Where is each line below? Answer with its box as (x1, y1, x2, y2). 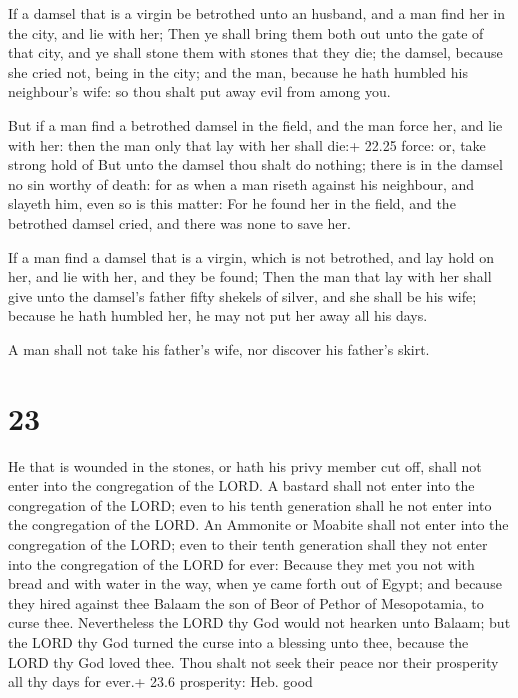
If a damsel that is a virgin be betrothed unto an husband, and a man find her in (8, 3, 506, 23)
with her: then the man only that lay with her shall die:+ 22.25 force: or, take (8, 134, 486, 155)
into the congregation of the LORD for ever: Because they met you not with (8, 553, 475, 574)
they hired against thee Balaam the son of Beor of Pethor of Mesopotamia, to (8, 592, 484, 613)
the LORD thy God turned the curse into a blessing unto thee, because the (8, 631, 469, 652)
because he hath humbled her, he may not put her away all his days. (8, 305, 428, 326)
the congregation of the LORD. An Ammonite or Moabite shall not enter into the (8, 514, 509, 535)
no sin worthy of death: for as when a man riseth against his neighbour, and (8, 173, 475, 194)
